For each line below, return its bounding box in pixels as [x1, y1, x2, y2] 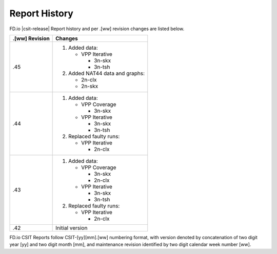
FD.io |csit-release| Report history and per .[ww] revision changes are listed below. [9, 26, 185, 32]
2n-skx [81, 82, 98, 90]
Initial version [55, 224, 88, 231]
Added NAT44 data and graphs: [68, 70, 145, 77]
